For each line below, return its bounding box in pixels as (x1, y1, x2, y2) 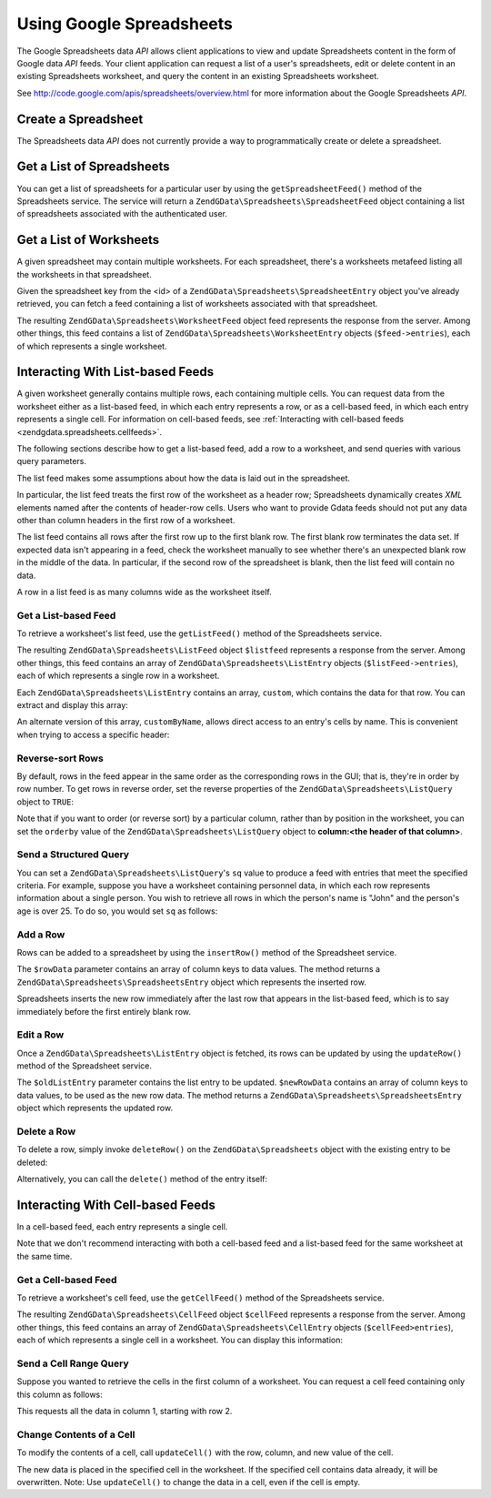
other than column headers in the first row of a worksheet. (16, 514, 235, 525)
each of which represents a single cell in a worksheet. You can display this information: (16, 1334, 344, 1346)
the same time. (16, 1250, 73, 1261)
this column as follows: (16, 1389, 104, 1400)
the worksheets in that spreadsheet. (16, 268, 152, 279)
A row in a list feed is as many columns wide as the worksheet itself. (16, 586, 272, 597)
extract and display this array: (16, 700, 129, 711)
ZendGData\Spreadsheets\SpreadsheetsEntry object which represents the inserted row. (16, 977, 367, 987)
